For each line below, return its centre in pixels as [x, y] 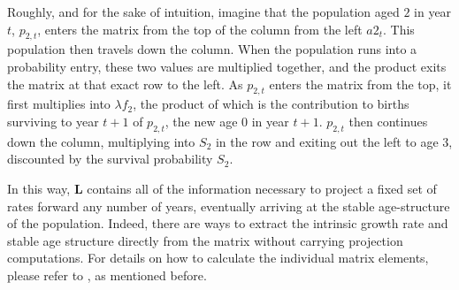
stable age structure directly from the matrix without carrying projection [205, 240]
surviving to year [53, 121]
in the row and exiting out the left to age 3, [334, 141]
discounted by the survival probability [110, 159]
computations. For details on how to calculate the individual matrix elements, [218, 258]
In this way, [39, 188]
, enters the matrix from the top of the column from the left [200, 29]
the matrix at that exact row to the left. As [125, 84]
